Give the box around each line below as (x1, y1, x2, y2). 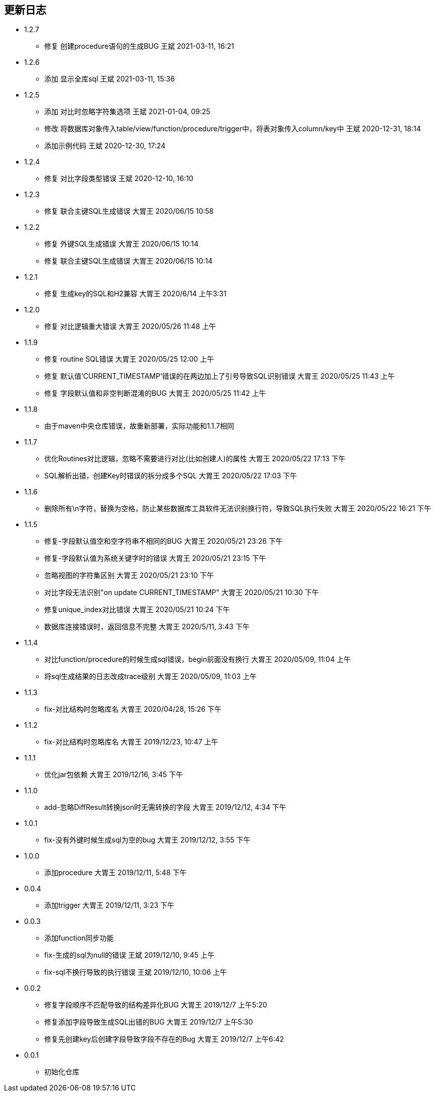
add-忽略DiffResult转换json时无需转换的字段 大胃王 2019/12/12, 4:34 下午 (44, 803, 286, 812)
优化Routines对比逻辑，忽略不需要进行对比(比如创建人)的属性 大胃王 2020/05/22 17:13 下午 (44, 454, 346, 463)
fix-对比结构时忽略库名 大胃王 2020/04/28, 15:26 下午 (44, 705, 222, 714)
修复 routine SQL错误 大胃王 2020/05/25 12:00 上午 (44, 355, 214, 364)
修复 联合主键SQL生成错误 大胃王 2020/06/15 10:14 (44, 257, 212, 266)
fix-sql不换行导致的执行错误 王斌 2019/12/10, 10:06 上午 (44, 968, 227, 977)
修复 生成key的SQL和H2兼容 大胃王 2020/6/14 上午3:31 (44, 289, 227, 298)
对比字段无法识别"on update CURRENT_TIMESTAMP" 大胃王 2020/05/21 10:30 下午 (44, 588, 319, 597)
